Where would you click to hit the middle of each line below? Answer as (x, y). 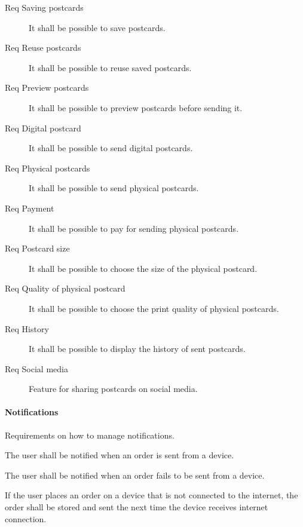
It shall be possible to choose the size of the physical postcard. (143, 268)
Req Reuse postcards (43, 48)
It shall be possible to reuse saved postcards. (110, 67)
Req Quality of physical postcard (65, 288)
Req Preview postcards (47, 88)
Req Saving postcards (44, 7)
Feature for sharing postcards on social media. (113, 389)
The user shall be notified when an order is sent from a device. (120, 455)
